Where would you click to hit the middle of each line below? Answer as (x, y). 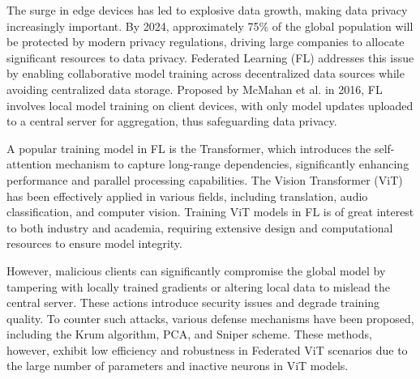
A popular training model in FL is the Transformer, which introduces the (189, 148)
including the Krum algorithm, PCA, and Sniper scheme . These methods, (189, 334)
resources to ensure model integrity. (94, 243)
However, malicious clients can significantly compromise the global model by (196, 270)
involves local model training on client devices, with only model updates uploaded (210, 105)
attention (29, 164)
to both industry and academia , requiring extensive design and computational (200, 227)
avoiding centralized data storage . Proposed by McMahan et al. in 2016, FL (195, 89)
